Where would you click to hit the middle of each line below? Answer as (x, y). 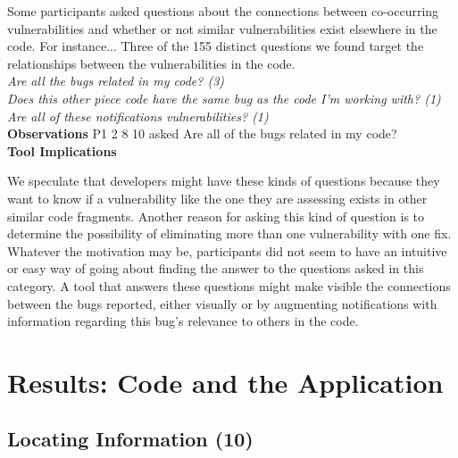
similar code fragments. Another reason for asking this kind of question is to (216, 216)
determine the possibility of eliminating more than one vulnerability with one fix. (229, 233)
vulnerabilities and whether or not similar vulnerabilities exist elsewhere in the (222, 28)
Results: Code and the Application (225, 382)
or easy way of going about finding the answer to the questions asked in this (216, 268)
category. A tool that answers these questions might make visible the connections (229, 285)
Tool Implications (62, 150)
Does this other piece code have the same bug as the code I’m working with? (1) (224, 98)
